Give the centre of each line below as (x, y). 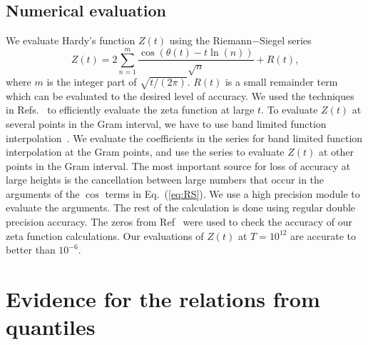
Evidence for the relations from (163, 299)
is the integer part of (92, 81)
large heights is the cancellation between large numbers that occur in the (165, 180)
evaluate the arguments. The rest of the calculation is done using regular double (181, 207)
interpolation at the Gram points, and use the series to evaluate (145, 152)
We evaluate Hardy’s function (71, 40)
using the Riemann (211, 40)
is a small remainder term (281, 81)
